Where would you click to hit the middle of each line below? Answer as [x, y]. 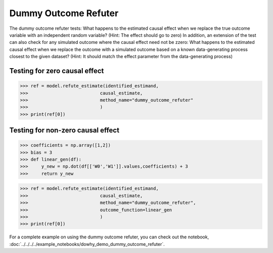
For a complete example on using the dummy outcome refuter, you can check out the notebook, [109, 237]
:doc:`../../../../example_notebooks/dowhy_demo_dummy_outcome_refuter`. [87, 244]
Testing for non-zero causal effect [64, 131]
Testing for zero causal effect [57, 71]
